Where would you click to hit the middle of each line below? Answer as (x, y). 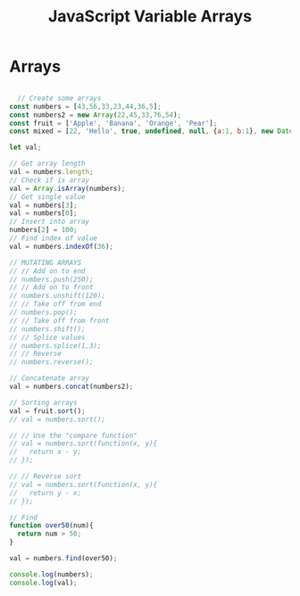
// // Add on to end (48, 271)
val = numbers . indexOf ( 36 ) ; (62, 246)
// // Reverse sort (46, 476)
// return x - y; (46, 452)
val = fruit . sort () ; (48, 411)
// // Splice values (48, 337)
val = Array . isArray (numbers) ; (67, 188)
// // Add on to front (51, 287)
